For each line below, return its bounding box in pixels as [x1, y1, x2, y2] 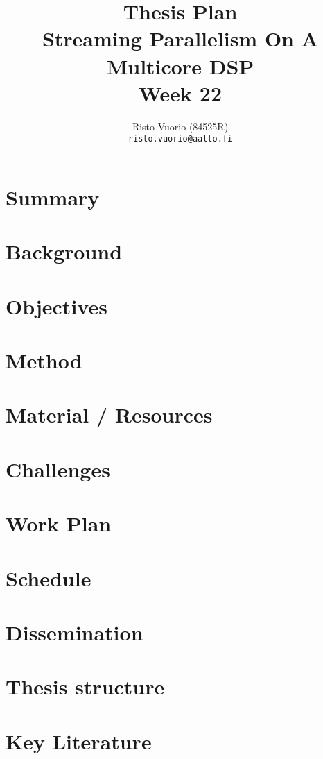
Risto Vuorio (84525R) [132, 119, 229, 133]
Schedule [6, 563, 91, 592]
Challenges [6, 454, 110, 483]
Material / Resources [6, 400, 213, 429]
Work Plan [6, 509, 112, 538]
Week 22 [138, 78, 222, 107]
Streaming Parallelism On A [42, 24, 319, 53]
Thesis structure [6, 672, 165, 701]
